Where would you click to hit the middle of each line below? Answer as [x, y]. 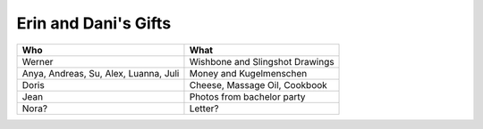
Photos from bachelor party [247, 96]
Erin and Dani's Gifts [94, 23]
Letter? [204, 109]
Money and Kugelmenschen [248, 73]
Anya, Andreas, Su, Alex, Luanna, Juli [101, 73]
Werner [38, 61]
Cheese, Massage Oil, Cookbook [258, 85]
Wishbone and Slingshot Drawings [262, 61]
